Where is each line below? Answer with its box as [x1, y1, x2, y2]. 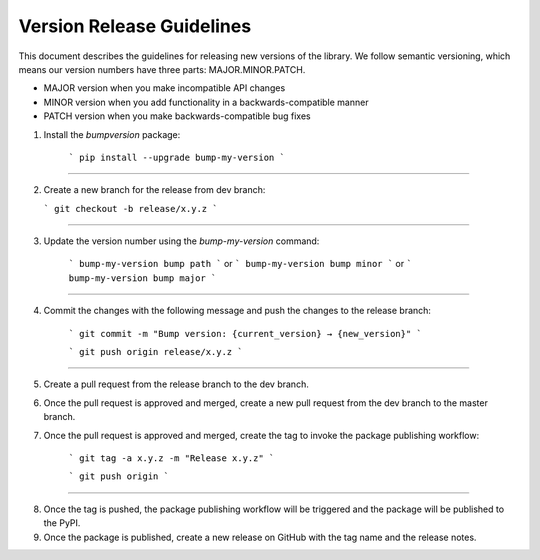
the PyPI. [43, 517, 81, 529]
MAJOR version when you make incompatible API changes [43, 82, 286, 94]
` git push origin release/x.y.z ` [68, 346, 244, 358]
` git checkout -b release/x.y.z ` [43, 203, 219, 214]
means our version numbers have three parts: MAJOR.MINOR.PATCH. [18, 63, 306, 75]
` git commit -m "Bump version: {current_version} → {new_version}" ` [68, 328, 422, 339]
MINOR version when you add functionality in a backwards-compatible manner [43, 96, 369, 108]
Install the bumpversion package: [43, 128, 181, 140]
